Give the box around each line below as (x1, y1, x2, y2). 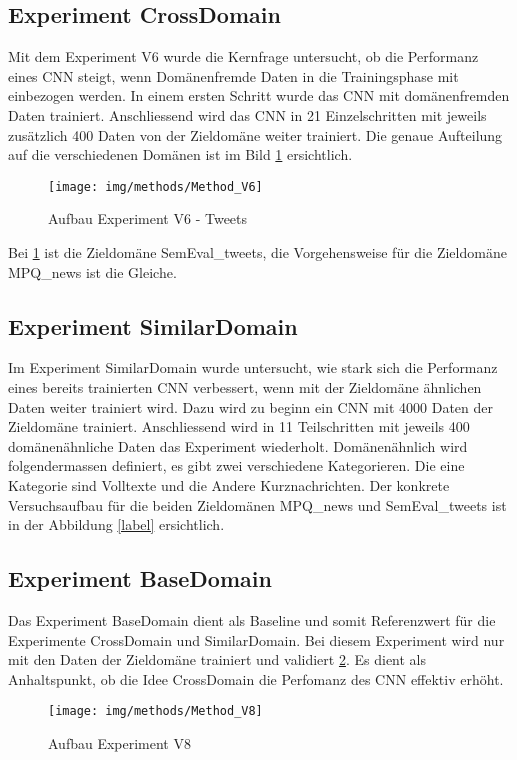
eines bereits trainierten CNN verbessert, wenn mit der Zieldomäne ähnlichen (8, 377, 482, 397)
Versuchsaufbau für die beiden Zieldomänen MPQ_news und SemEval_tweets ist (8, 494, 507, 515)
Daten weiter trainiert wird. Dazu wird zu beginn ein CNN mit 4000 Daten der (8, 396, 493, 417)
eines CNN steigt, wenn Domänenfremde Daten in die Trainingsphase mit (8, 65, 459, 86)
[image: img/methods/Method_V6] (48, 179, 263, 194)
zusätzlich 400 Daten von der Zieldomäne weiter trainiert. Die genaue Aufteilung (8, 124, 503, 145)
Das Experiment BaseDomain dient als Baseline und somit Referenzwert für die (8, 609, 496, 630)
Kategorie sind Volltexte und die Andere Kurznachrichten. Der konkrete (8, 474, 450, 495)
